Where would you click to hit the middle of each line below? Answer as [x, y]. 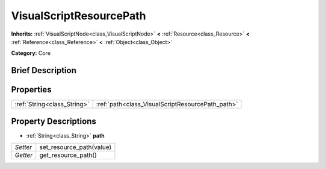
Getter [24, 155]
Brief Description [44, 70]
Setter [23, 147]
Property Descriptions [54, 121]
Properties [31, 90]
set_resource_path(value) [76, 147]
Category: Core [31, 53]
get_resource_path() [68, 155]
